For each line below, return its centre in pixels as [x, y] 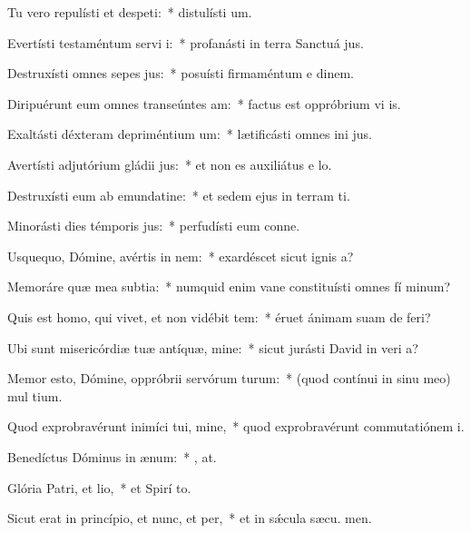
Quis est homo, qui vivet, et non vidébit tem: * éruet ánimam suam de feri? [219, 316]
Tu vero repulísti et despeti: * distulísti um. [130, 12]
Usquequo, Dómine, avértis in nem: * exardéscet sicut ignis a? [181, 256]
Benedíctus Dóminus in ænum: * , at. [112, 456]
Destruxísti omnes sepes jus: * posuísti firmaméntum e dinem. [181, 73]
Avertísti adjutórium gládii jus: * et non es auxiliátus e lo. [170, 164]
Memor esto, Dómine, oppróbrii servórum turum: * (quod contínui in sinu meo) [229, 378]
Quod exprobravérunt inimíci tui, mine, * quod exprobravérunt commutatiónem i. [236, 426]
